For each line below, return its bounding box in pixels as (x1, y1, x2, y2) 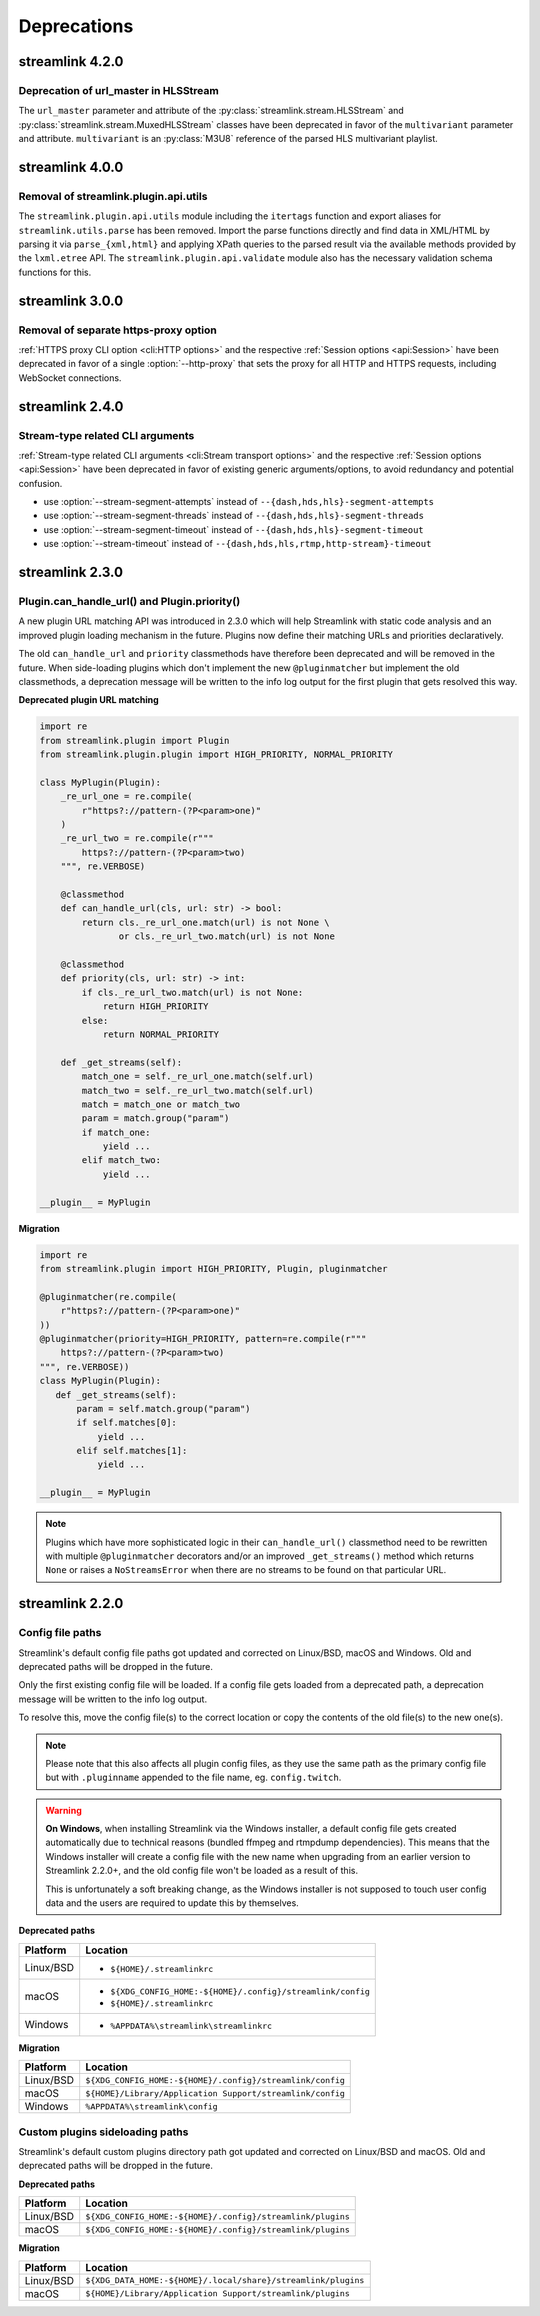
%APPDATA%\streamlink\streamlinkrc (110, 2020, 273, 2031)
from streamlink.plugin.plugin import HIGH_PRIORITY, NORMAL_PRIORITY (39, 749, 394, 760)
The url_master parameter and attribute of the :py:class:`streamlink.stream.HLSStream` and (18, 105, 404, 117)
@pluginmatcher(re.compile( (39, 1291, 177, 1302)
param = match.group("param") (81, 1113, 230, 1124)
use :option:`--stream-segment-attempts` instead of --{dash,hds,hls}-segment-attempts (43, 496, 435, 508)
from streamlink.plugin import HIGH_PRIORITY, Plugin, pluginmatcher (39, 1263, 388, 1274)
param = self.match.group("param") (76, 1403, 251, 1414)
